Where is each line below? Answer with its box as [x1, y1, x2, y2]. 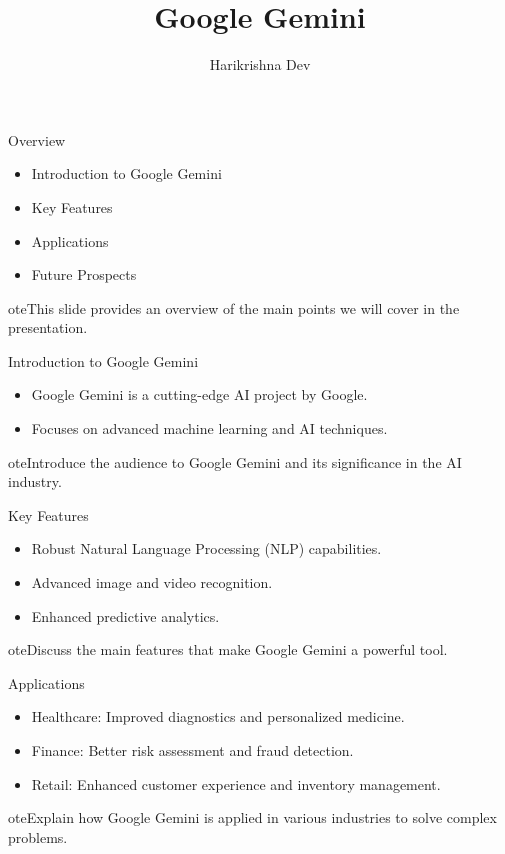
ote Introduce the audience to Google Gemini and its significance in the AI [8, 451, 462, 472]
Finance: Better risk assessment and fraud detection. [31, 740, 354, 760]
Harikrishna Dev [209, 54, 311, 75]
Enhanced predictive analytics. [31, 605, 220, 626]
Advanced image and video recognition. [31, 572, 273, 593]
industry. [8, 471, 62, 492]
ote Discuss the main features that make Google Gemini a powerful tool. [8, 639, 448, 660]
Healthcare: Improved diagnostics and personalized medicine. [31, 706, 405, 727]
